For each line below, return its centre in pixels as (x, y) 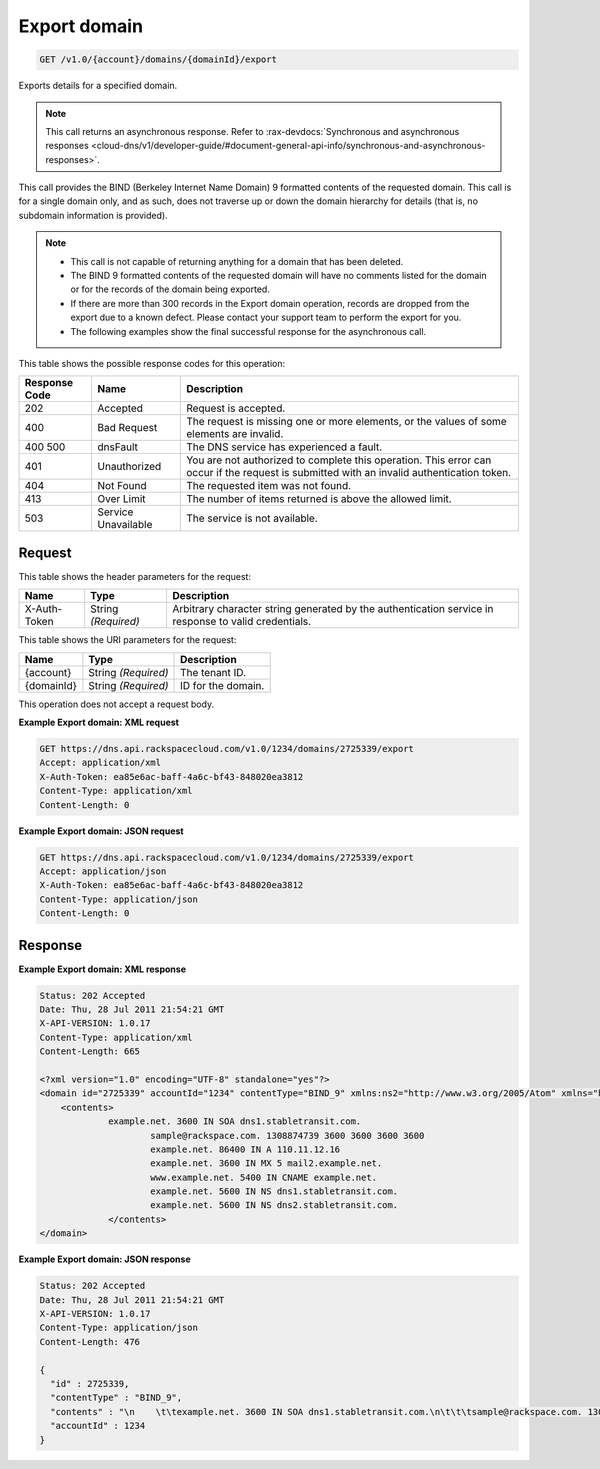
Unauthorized (129, 467)
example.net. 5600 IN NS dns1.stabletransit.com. (274, 1191)
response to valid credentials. (241, 622)
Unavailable (125, 525)
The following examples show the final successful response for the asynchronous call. (248, 331)
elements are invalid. (235, 434)
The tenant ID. (213, 672)
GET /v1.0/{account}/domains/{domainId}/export (158, 59)
